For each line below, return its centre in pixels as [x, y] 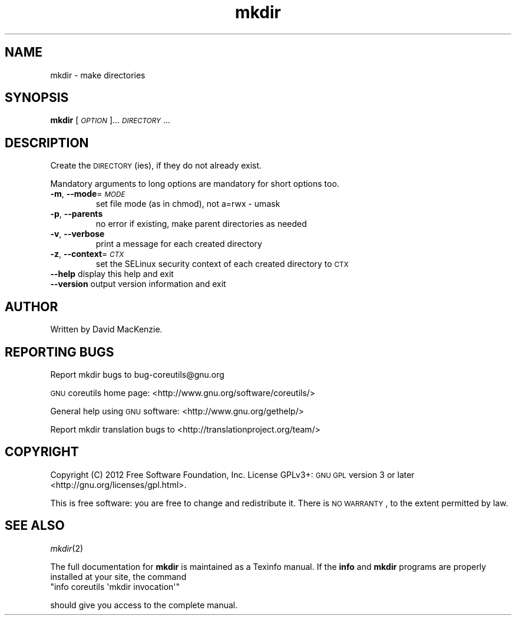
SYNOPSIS [37, 98]
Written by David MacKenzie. [106, 329]
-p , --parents [77, 214]
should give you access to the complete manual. [144, 605]
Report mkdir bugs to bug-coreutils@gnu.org [137, 374]
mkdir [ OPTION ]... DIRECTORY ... [110, 120]
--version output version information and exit [138, 284]
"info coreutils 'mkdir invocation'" [115, 586]
